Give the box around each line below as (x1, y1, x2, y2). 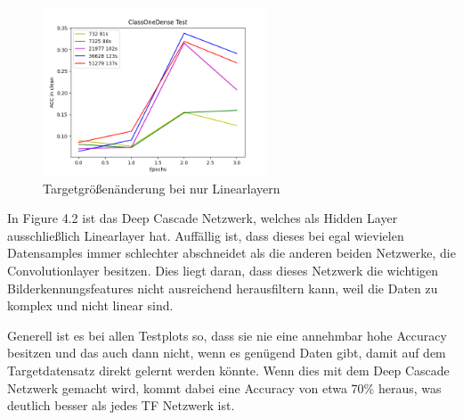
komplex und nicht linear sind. (7, 296, 174, 315)
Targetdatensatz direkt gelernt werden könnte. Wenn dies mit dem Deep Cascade (7, 360, 450, 379)
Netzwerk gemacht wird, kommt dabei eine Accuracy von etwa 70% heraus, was (7, 378, 442, 397)
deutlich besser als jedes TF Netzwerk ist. (7, 396, 235, 415)
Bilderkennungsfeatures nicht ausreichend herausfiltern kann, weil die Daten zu (7, 278, 438, 297)
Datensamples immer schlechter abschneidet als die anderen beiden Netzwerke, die (7, 243, 456, 262)
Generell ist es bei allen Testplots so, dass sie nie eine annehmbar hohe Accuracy (7, 325, 447, 344)
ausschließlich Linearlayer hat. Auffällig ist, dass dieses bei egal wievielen (7, 226, 404, 244)
